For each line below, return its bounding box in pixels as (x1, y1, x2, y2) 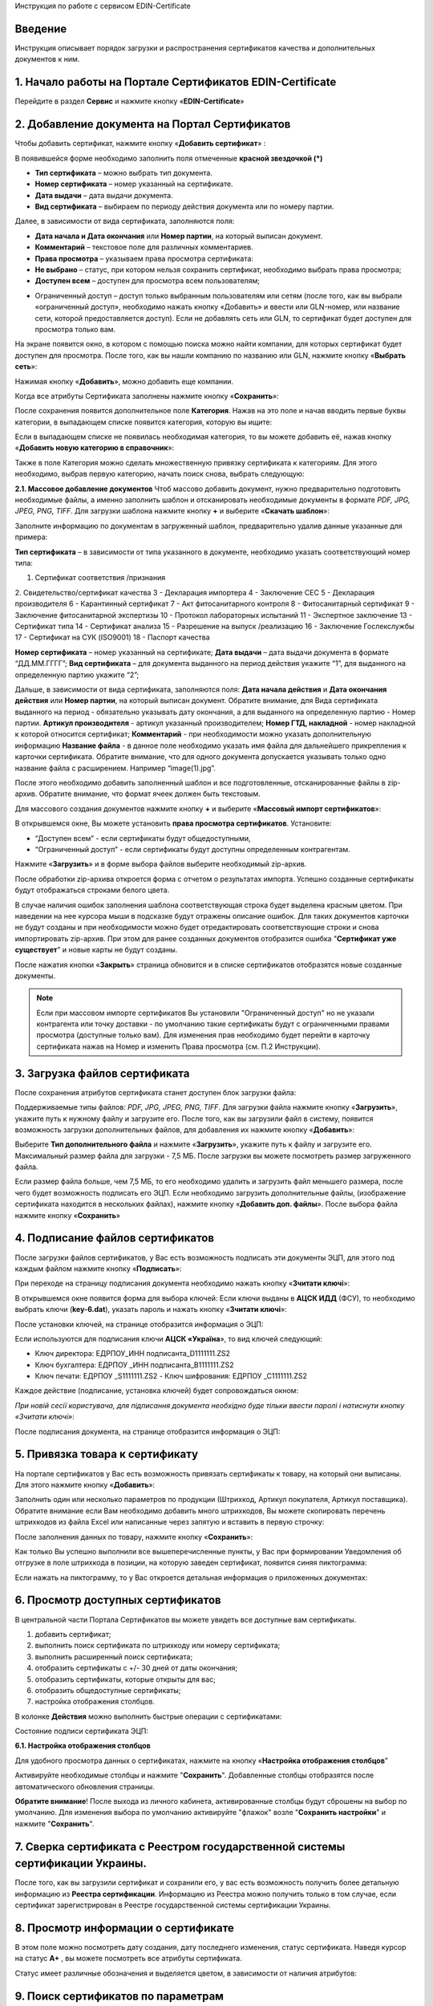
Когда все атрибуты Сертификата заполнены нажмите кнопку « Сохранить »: (14, 391, 280, 400)
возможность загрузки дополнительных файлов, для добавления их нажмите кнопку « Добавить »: (14, 1124, 355, 1135)
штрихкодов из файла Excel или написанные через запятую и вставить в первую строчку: (14, 1517, 325, 1527)
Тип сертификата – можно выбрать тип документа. (34, 168, 212, 177)
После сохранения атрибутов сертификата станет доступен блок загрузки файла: (14, 1087, 297, 1097)
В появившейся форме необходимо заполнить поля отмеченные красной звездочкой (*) (14, 153, 323, 163)
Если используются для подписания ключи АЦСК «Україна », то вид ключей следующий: (14, 1334, 322, 1343)
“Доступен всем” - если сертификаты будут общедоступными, (34, 833, 252, 843)
